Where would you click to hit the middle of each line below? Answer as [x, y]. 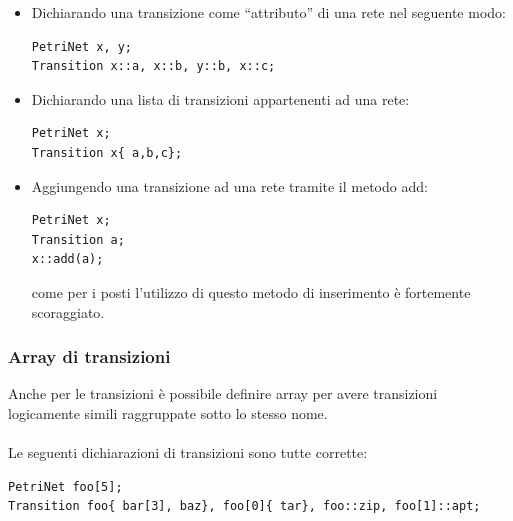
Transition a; [78, 239]
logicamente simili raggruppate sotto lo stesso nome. [168, 412]
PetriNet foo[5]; [65, 486]
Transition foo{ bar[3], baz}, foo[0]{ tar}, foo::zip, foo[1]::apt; [244, 506]
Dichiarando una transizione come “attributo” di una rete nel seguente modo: [268, 12]
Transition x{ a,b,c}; [107, 152]
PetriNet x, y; [82, 46]
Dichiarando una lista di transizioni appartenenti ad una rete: [220, 98]
